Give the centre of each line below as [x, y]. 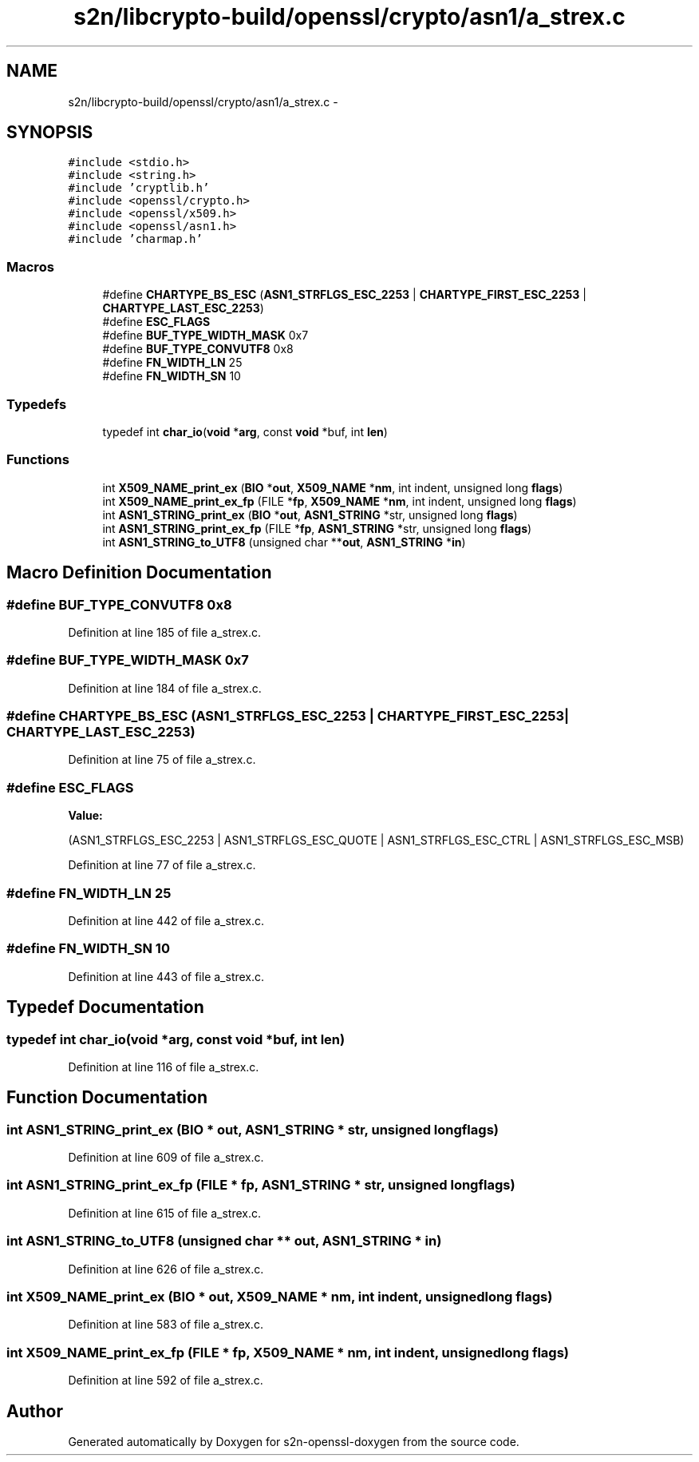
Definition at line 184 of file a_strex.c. [165, 688]
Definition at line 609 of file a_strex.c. [166, 1158]
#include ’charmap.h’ [135, 239]
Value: [85, 816]
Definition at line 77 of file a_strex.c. [162, 865]
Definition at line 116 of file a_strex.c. [164, 1067]
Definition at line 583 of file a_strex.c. [166, 1325]
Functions [38, 460]
